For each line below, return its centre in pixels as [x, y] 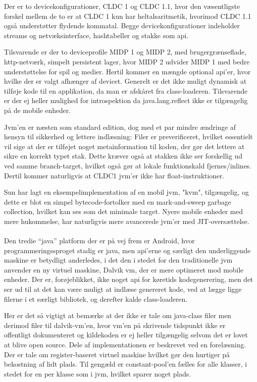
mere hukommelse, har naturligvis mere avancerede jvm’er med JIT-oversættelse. [127, 221]
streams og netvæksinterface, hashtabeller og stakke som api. [96, 35]
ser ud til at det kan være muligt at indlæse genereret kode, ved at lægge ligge [123, 289]
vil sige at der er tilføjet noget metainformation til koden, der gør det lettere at [124, 146]
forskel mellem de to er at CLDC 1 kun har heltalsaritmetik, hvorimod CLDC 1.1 [128, 16]
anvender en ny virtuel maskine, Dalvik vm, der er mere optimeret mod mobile [124, 269]
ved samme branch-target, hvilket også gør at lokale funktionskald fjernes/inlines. [128, 165]
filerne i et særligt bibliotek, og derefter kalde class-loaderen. [96, 299]
